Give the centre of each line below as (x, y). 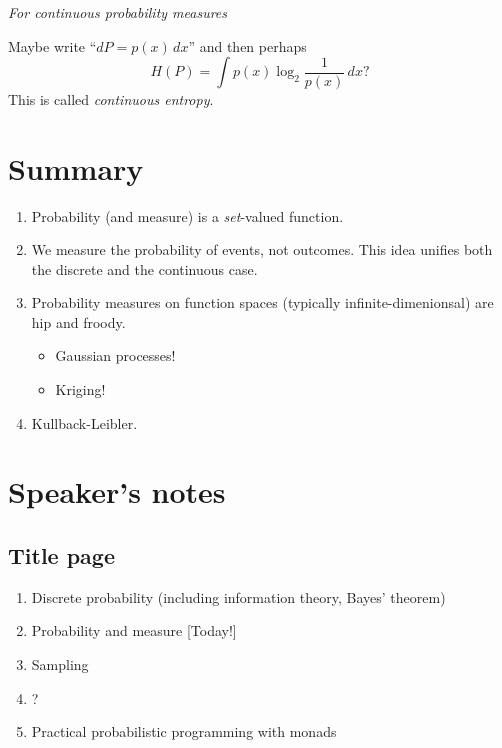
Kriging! (80, 389)
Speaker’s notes (117, 491)
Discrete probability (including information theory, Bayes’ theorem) (238, 596)
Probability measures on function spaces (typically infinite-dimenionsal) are (262, 302)
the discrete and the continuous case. (144, 268)
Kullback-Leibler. (84, 422)
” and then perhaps (247, 45)
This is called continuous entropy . (111, 98)
